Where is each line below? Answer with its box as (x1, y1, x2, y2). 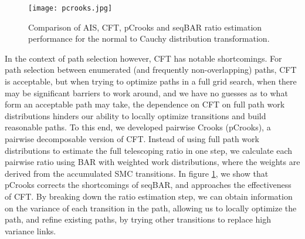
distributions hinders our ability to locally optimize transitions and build (5, 109, 266, 122)
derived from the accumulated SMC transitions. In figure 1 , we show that (5, 167, 269, 179)
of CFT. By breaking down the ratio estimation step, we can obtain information (5, 190, 293, 202)
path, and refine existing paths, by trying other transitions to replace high (5, 213, 272, 225)
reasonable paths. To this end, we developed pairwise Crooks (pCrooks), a (5, 121, 271, 133)
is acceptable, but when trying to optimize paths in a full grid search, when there (5, 75, 297, 87)
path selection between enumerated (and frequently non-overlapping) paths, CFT (5, 63, 297, 76)
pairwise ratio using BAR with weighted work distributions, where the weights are (5, 156, 300, 168)
